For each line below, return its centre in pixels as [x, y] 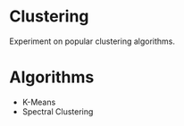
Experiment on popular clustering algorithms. [92, 41]
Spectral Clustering [58, 111]
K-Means [39, 102]
